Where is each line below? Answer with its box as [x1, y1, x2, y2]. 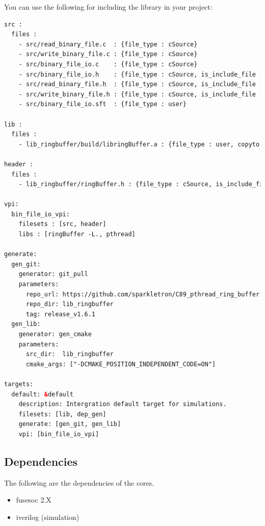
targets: [4, 380, 34, 388]
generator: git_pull [18, 270, 88, 278]
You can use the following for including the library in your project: [4, 2, 213, 12]
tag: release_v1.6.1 [25, 310, 95, 318]
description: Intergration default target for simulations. [18, 400, 227, 408]
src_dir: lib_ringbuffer [25, 350, 114, 358]
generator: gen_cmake [18, 331, 92, 338]
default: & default [11, 390, 74, 398]
